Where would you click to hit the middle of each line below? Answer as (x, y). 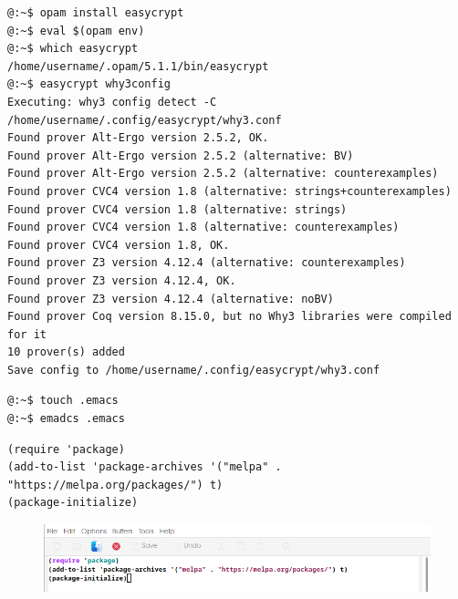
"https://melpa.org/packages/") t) (115, 485)
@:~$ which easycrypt (73, 49)
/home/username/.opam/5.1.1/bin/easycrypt (138, 66)
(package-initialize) (73, 503)
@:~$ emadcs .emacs (66, 419)
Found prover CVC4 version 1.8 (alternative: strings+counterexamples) (229, 191)
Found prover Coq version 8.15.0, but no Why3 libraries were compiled (229, 317)
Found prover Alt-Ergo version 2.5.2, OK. (138, 138)
